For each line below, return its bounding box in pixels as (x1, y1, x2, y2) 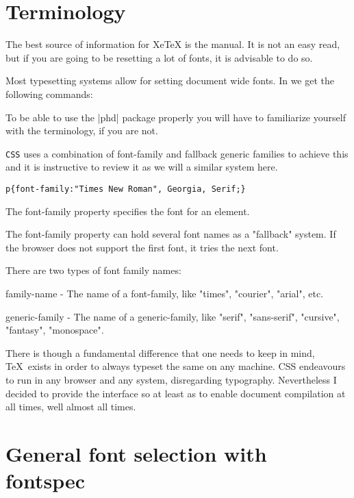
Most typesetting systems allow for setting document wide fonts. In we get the (5, 73, 335, 88)
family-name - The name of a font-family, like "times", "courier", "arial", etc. (5, 286, 324, 300)
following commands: (5, 86, 93, 101)
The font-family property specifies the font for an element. (5, 203, 250, 218)
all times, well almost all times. (5, 399, 136, 414)
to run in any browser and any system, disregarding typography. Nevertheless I (5, 372, 337, 386)
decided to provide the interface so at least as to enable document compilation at (5, 386, 346, 400)
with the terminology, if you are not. (5, 123, 158, 138)
